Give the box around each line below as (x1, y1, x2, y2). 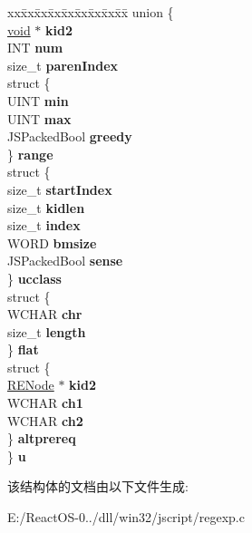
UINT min (7, 91, 69, 110)
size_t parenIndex (7, 55, 119, 74)
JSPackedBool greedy (7, 127, 132, 146)
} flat (7, 340, 39, 359)
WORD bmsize (7, 233, 97, 252)
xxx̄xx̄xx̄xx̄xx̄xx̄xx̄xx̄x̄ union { (7, 3, 174, 21)
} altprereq (7, 429, 76, 448)
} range (7, 144, 53, 163)
